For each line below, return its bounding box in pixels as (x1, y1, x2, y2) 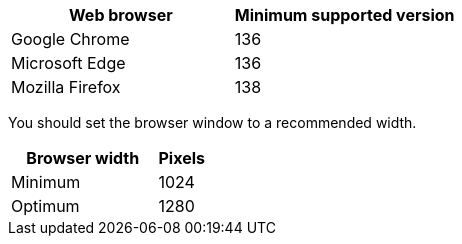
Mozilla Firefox (11, 77, 121, 97)
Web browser (69, 5, 173, 25)
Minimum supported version (234, 5, 455, 25)
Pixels (158, 148, 205, 168)
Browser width (26, 148, 140, 168)
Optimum (11, 196, 80, 216)
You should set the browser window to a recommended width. (8, 114, 417, 131)
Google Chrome (11, 29, 130, 49)
